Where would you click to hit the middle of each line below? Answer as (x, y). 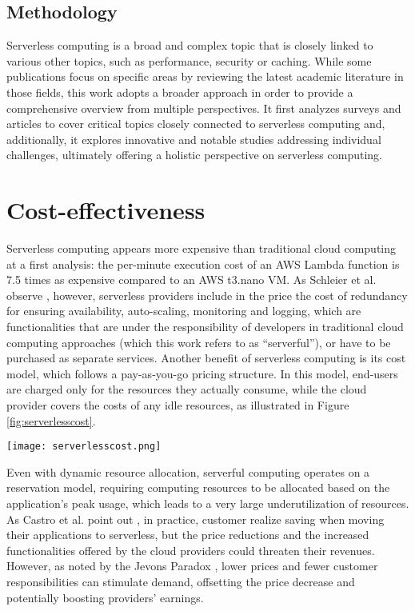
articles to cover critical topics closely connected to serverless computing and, (196, 124)
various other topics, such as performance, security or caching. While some (189, 60)
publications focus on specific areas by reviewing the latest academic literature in (205, 76)
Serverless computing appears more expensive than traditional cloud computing (202, 248)
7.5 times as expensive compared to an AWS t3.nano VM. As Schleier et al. (192, 280)
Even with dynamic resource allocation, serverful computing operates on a (188, 471)
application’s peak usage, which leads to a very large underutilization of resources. (208, 503)
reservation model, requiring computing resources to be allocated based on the (198, 487)
